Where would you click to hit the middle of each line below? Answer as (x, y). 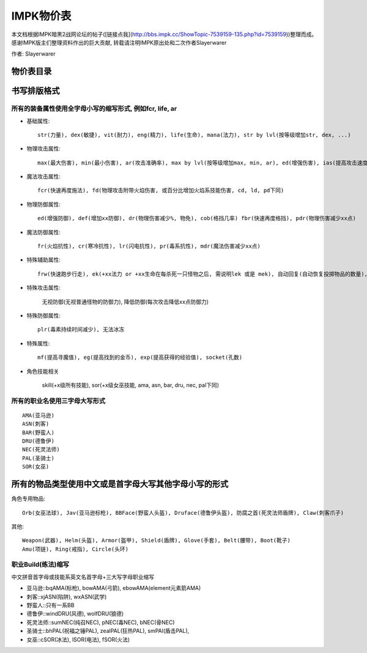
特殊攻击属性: (44, 288)
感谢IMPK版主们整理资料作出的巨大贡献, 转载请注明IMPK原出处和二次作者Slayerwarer (119, 42)
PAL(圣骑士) (39, 458)
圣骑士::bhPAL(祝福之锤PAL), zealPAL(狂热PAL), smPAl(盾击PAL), (108, 631)
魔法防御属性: (44, 232)
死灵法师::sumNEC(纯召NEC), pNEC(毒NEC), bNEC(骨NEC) (101, 622)
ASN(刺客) (36, 424)
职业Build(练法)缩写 (40, 564)
